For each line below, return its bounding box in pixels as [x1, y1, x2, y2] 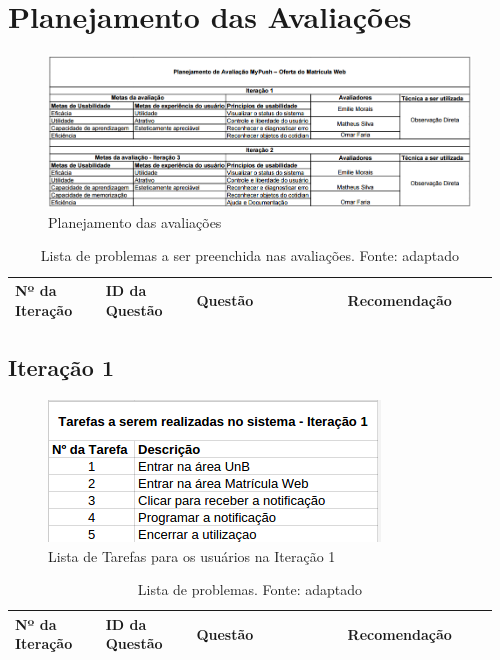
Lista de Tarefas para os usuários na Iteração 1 [48, 545, 336, 566]
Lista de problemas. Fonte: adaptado [137, 579, 363, 600]
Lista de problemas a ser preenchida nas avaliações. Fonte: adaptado [40, 245, 459, 266]
